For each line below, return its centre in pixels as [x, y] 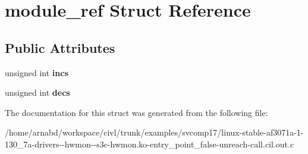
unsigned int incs [37, 72]
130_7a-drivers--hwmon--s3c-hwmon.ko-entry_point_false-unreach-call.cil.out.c [150, 144]
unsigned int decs [37, 92]
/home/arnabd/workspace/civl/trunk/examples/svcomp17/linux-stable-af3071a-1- [154, 132]
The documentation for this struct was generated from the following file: [136, 112]
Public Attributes [60, 47]
